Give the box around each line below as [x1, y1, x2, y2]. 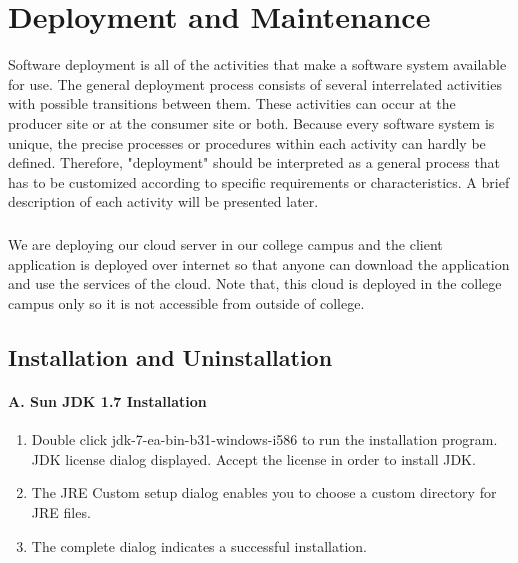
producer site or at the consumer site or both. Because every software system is [8, 112, 495, 133]
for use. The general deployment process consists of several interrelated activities [8, 73, 502, 94]
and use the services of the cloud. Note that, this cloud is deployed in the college [8, 273, 502, 294]
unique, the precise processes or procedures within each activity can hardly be [8, 132, 486, 153]
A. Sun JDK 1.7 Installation [8, 391, 207, 411]
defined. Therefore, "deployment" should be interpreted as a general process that [8, 152, 501, 173]
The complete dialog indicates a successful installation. [31, 535, 367, 556]
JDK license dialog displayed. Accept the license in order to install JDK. [31, 448, 476, 469]
